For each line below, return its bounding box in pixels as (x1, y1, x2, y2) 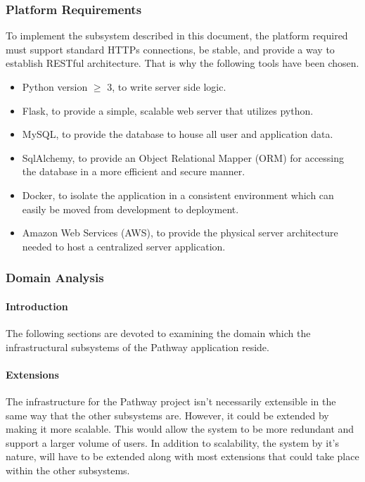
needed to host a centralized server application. (22, 239, 226, 253)
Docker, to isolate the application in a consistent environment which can (22, 187, 334, 202)
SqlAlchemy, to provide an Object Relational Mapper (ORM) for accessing (22, 150, 345, 165)
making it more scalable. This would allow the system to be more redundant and (6, 421, 354, 436)
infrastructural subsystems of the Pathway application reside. (6, 339, 269, 354)
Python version (22, 80, 88, 94)
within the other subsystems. (6, 462, 130, 477)
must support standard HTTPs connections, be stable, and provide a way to (6, 42, 335, 56)
